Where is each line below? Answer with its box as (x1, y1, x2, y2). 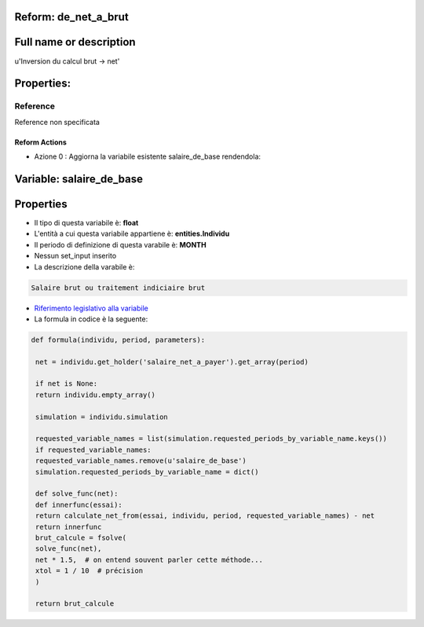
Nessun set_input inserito (34, 251, 117, 261)
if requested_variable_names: (35, 445, 152, 454)
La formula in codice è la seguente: (34, 314, 148, 324)
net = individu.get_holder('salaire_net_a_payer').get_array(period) (35, 357, 309, 366)
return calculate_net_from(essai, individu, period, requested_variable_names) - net (35, 511, 375, 520)
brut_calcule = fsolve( (35, 533, 127, 542)
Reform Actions (14, 137, 67, 147)
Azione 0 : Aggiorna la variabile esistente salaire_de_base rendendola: (34, 152, 261, 161)
